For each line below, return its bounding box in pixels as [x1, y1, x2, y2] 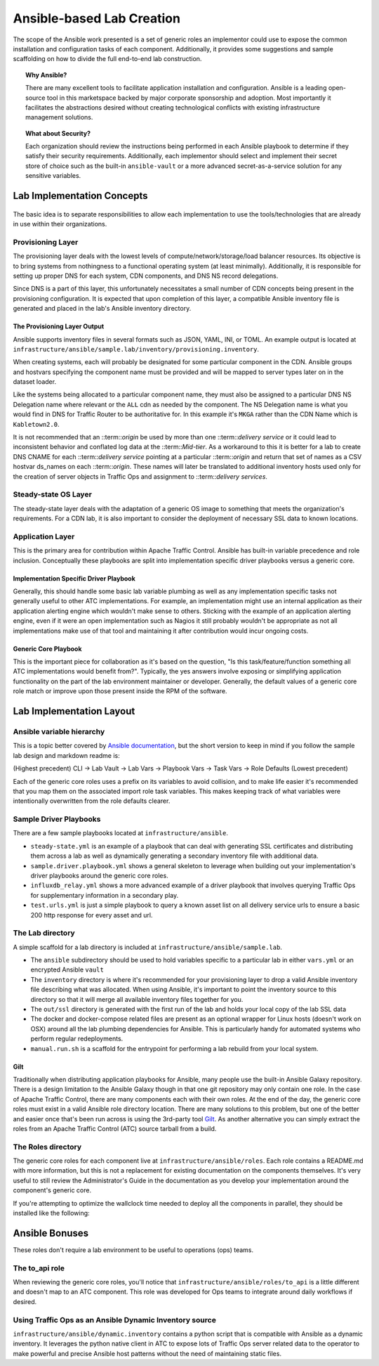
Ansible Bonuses [13, 1227, 89, 1239]
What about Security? [25, 129, 91, 137]
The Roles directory [13, 1142, 82, 1152]
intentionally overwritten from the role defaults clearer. [13, 797, 171, 805]
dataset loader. [13, 378, 56, 386]
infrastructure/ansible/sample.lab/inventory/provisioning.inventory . [13, 344, 260, 353]
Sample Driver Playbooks [13, 814, 101, 824]
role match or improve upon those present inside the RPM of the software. [13, 687, 227, 695]
